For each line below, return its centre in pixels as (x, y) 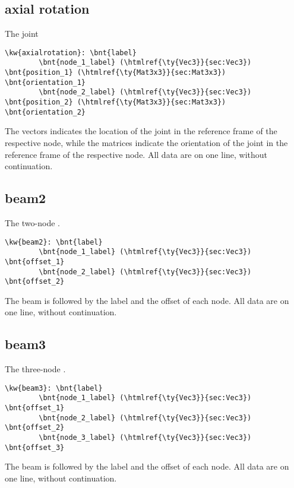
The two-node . (32, 222)
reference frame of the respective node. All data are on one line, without (136, 154)
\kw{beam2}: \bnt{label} (54, 242)
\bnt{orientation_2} (45, 112)
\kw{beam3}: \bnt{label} (54, 388)
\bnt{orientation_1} (45, 82)
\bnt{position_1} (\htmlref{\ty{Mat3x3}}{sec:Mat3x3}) (116, 73)
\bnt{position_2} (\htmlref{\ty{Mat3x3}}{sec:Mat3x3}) (116, 102)
